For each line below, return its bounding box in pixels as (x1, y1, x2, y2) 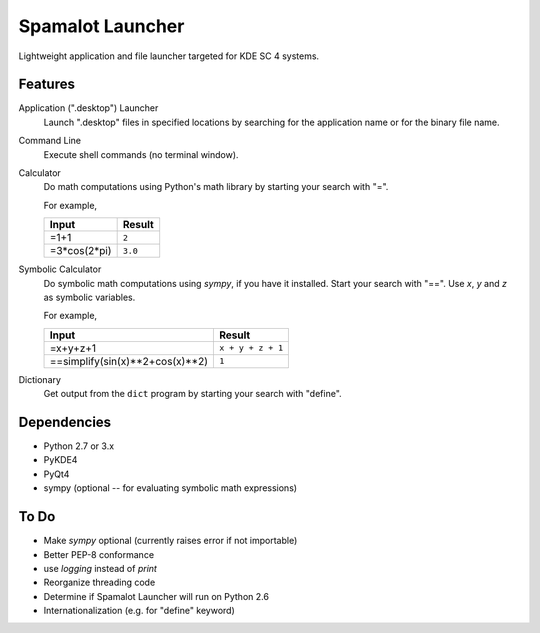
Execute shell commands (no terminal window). (43, 148, 239, 160)
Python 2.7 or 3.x (43, 440, 115, 452)
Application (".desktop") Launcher (18, 102, 159, 114)
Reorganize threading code (43, 576, 156, 589)
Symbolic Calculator (18, 263, 102, 275)
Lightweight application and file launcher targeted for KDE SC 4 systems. (18, 50, 320, 62)
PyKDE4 (43, 454, 78, 466)
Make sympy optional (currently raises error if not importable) (43, 535, 298, 547)
